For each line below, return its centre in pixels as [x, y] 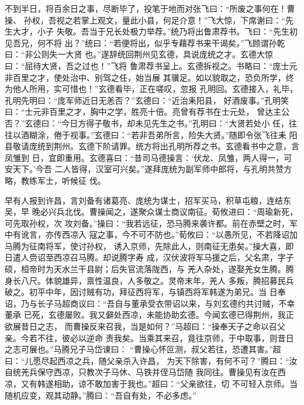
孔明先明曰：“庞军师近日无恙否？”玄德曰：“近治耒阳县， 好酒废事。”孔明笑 [147, 100]
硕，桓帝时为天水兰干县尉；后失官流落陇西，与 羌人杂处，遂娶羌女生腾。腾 [149, 269]
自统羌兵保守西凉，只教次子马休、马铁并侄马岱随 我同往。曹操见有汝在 [141, 372]
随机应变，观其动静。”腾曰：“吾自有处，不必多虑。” [101, 395]
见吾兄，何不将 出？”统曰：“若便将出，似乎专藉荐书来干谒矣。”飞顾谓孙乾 [145, 42]
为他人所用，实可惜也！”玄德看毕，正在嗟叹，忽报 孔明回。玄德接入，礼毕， [151, 89]
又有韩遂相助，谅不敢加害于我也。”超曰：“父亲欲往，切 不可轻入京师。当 [159, 383]
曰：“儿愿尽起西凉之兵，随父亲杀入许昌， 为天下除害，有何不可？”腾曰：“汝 [151, 360]
